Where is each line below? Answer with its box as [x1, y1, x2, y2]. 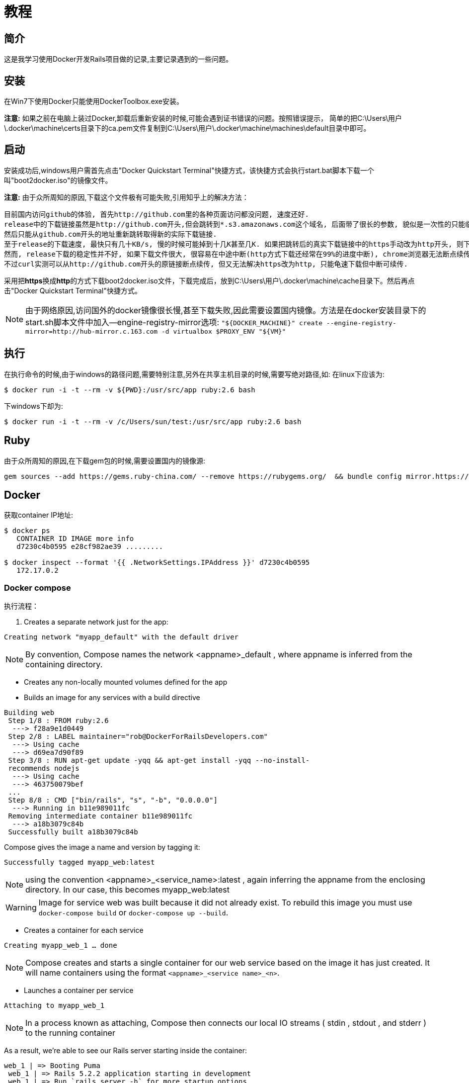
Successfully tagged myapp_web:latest [4, 858, 155, 867]
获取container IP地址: [4, 511, 73, 520]
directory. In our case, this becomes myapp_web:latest [25, 885, 230, 895]
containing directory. [25, 659, 103, 670]
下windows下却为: [4, 401, 63, 410]
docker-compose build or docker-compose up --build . [38, 907, 229, 918]
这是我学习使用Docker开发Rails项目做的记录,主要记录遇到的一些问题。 [4, 55, 233, 64]
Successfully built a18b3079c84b [8, 828, 138, 836]
